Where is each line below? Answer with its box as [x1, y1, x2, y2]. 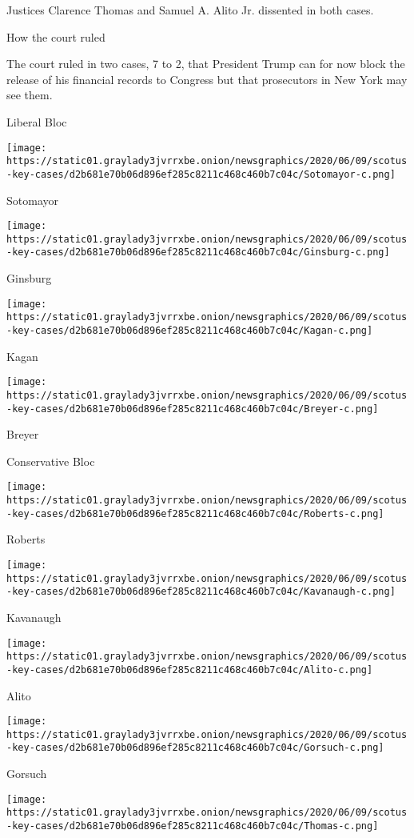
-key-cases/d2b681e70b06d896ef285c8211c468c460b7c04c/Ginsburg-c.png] [6, 247, 390, 259]
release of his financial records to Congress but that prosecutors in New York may [6, 70, 408, 87]
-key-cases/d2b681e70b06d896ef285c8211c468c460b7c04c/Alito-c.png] [6, 664, 373, 676]
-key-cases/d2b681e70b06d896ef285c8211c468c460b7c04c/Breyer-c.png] [6, 403, 379, 415]
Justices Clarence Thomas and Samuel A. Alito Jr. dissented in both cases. [6, 2, 374, 18]
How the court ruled [6, 28, 105, 45]
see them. [6, 86, 53, 103]
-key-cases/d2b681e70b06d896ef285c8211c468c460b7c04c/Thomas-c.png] [6, 820, 379, 832]
